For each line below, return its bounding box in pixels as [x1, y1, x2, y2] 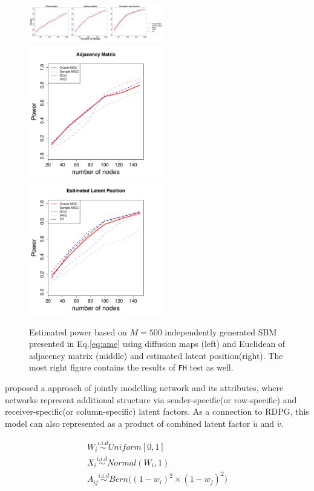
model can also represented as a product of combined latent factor [5, 417, 250, 429]
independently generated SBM [165, 325, 277, 338]
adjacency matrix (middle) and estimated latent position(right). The [29, 349, 283, 361]
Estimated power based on [29, 325, 127, 338]
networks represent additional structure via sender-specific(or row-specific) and [5, 393, 297, 406]
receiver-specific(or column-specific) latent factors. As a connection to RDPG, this [5, 405, 309, 418]
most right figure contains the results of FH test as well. [29, 361, 234, 374]
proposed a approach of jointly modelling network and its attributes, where [5, 381, 284, 394]
